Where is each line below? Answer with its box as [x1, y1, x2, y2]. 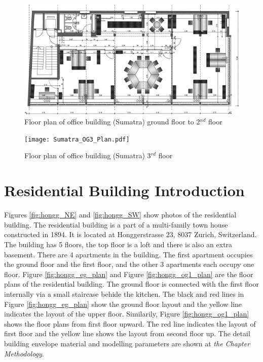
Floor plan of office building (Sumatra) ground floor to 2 [24, 116, 200, 127]
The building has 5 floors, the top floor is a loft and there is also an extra [4, 239, 233, 249]
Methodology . [4, 348, 44, 358]
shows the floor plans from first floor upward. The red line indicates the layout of [4, 318, 256, 329]
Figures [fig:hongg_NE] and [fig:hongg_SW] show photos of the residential [4, 209, 237, 220]
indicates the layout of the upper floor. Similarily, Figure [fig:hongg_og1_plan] [4, 308, 249, 319]
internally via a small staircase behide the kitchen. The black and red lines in [4, 288, 244, 299]
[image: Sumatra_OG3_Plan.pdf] [24, 135, 130, 143]
